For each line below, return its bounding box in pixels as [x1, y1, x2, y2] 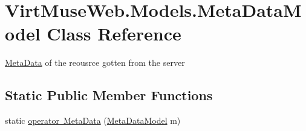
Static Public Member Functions [5, 86, 213, 104]
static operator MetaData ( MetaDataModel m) [5, 114, 181, 127]
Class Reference [47, 21, 181, 46]
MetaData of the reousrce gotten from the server [5, 56, 185, 69]
